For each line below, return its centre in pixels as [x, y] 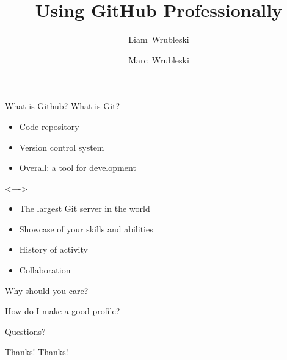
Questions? [25, 331]
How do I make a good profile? [63, 311]
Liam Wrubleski [159, 39]
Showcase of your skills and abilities [86, 229]
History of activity [53, 249]
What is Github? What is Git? [63, 106]
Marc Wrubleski [159, 59]
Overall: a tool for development [78, 167]
